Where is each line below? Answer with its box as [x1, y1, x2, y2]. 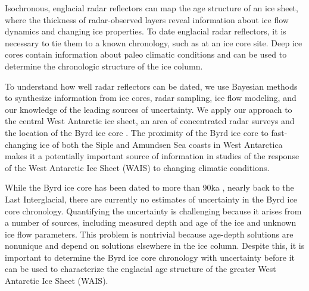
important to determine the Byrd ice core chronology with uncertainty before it [5, 251, 295, 263]
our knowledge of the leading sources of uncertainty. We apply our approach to [5, 103, 292, 115]
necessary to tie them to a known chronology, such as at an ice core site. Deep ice [5, 36, 302, 49]
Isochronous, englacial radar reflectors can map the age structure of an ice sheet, [5, 2, 298, 14]
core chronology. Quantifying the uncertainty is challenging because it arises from [5, 204, 302, 217]
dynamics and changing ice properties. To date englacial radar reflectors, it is [5, 25, 286, 37]
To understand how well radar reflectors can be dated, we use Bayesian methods [5, 80, 298, 92]
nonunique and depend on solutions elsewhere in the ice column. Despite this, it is [5, 239, 305, 252]
